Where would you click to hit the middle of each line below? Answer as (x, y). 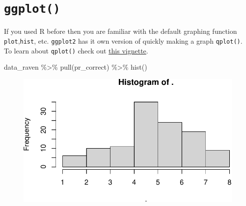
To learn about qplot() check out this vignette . (76, 50)
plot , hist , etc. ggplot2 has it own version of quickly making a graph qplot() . (123, 40)
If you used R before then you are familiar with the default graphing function (121, 31)
